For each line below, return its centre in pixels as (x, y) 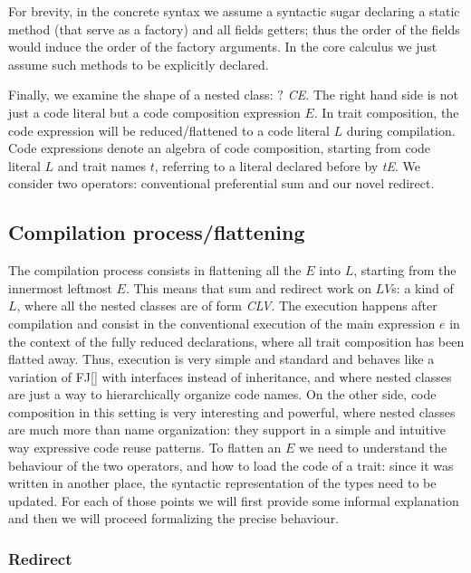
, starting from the (405, 270)
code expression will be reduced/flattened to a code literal (169, 130)
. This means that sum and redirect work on (248, 287)
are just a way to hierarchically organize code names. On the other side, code (222, 394)
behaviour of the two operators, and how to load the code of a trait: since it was (231, 465)
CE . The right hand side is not (373, 95)
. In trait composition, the (386, 112)
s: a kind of (423, 287)
